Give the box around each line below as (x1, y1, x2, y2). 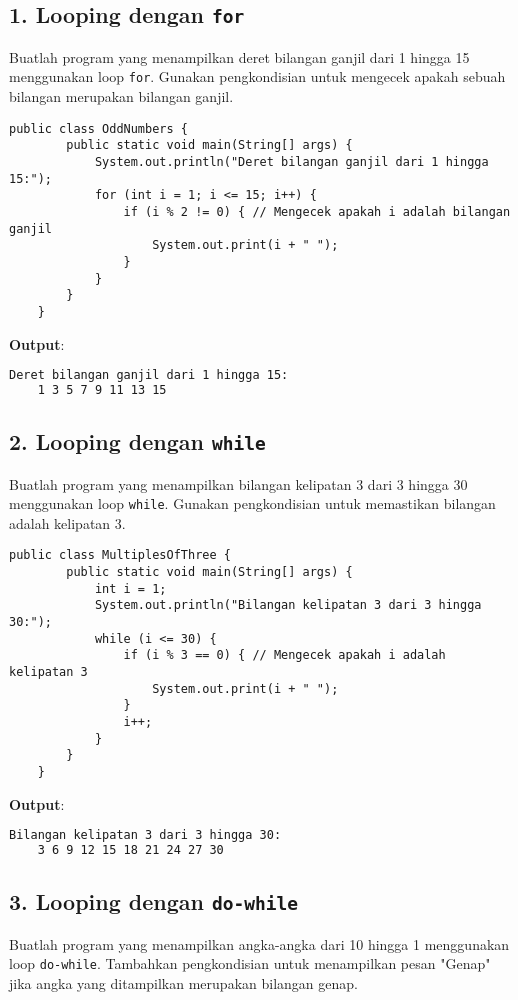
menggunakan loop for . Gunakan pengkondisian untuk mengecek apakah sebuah (9, 66, 506, 87)
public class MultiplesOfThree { (9, 548, 231, 563)
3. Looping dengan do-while (9, 886, 298, 917)
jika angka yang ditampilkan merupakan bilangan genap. (9, 973, 358, 994)
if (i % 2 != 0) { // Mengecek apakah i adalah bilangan (123, 204, 511, 219)
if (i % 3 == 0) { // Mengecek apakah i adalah (123, 648, 446, 663)
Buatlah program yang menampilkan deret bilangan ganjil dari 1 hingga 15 (9, 46, 470, 67)
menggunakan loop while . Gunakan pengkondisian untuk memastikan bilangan (9, 493, 496, 514)
